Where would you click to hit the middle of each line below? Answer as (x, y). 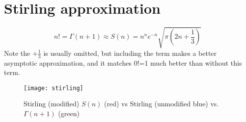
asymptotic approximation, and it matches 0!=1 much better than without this (123, 62)
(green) (69, 113)
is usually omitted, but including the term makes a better (130, 53)
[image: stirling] (54, 88)
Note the (17, 53)
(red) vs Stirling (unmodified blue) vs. (162, 104)
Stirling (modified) (52, 104)
